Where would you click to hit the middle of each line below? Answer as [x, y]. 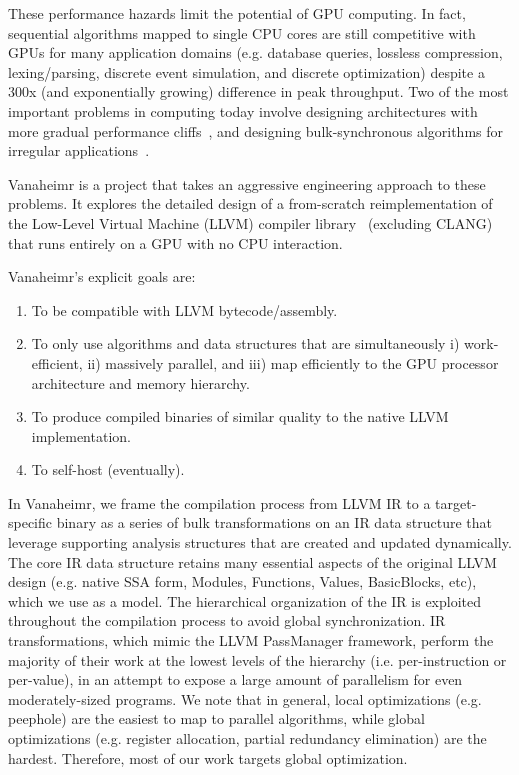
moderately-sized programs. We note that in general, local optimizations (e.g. [245, 698]
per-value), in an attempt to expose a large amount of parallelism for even [235, 679]
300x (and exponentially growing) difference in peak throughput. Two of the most [258, 91]
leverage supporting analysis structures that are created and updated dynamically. [260, 542]
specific [30, 522]
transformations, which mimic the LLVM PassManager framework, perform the [251, 640]
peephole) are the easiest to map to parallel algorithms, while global [216, 718]
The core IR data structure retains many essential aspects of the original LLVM [252, 561]
